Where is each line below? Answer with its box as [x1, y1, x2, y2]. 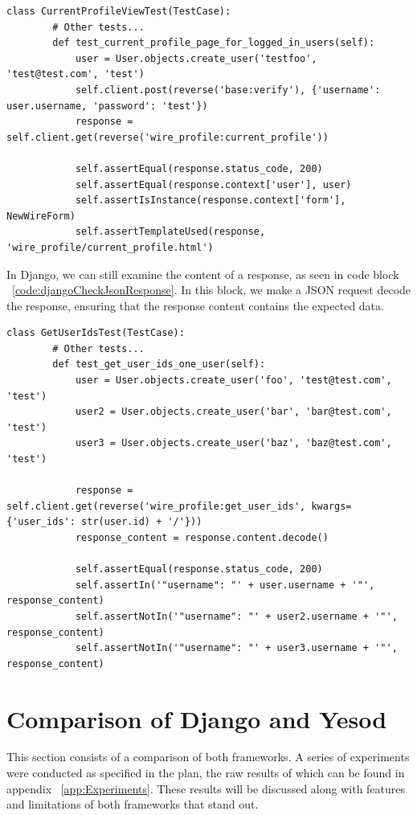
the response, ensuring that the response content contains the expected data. [6, 297, 384, 313]
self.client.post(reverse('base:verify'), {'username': [75, 84, 381, 96]
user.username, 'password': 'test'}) [6, 100, 208, 112]
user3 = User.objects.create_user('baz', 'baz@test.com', [75, 437, 392, 449]
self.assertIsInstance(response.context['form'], [75, 195, 346, 207]
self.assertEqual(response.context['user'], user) [75, 178, 352, 190]
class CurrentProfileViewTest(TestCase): [6, 6, 231, 17]
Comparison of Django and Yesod [6, 702, 387, 735]
